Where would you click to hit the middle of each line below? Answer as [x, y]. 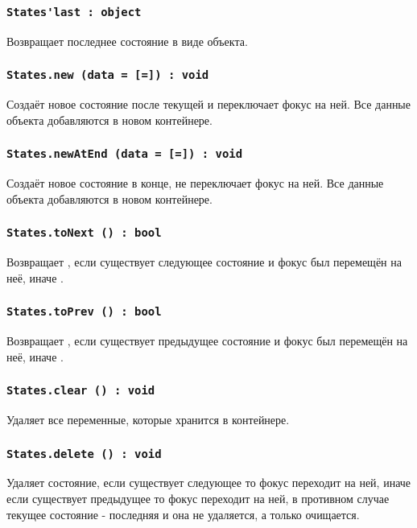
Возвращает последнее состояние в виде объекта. [127, 41]
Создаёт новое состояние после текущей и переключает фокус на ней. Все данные [208, 104]
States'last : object [74, 12]
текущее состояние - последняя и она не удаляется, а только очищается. [183, 514]
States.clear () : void [81, 391]
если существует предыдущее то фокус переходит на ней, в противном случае [198, 498]
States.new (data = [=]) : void [108, 75]
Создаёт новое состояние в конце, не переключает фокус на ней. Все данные [195, 183]
